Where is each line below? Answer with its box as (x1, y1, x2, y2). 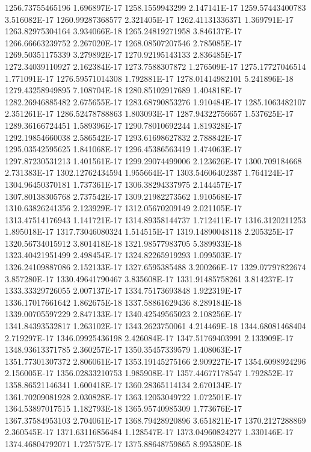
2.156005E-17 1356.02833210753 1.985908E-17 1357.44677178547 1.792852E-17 (5, 367, 294, 379)
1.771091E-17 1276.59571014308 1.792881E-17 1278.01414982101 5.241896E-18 (5, 72, 294, 84)
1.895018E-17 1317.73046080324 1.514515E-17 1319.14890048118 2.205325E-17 (5, 225, 294, 238)
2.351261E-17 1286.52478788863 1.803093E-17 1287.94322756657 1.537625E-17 (5, 107, 294, 120)
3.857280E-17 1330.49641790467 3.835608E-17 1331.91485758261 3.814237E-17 (5, 272, 294, 285)
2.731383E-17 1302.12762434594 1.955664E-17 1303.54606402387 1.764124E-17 (5, 166, 294, 179)
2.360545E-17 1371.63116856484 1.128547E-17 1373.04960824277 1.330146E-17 (5, 426, 294, 438)
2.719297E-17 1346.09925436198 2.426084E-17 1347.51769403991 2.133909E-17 (5, 331, 294, 344)
